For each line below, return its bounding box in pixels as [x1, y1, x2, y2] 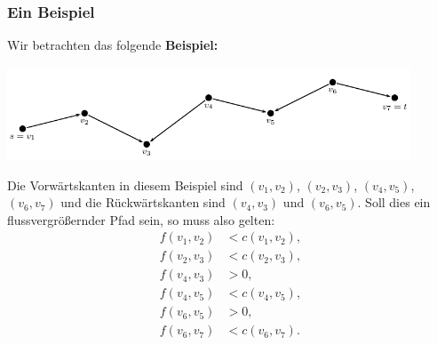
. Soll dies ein [357, 193, 431, 212]
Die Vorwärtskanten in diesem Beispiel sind [7, 175, 243, 194]
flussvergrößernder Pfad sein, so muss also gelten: [7, 210, 275, 229]
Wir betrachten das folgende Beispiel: [7, 36, 218, 54]
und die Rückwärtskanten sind [60, 193, 226, 212]
